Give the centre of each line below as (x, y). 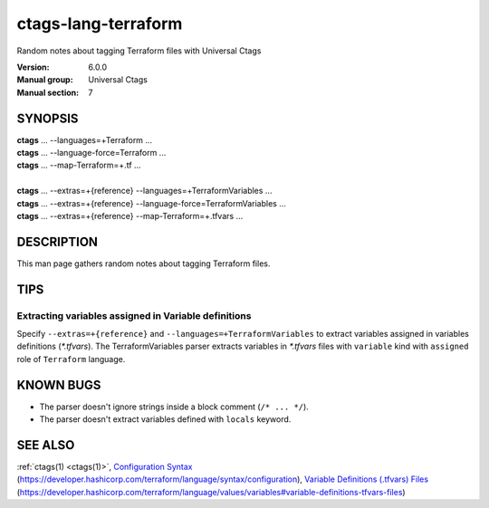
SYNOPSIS (48, 118)
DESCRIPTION (58, 241)
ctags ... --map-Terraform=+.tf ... (79, 165)
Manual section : (48, 92)
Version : (33, 67)
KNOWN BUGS (59, 385)
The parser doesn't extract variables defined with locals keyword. (165, 419)
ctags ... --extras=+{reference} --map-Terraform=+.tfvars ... (130, 216)
